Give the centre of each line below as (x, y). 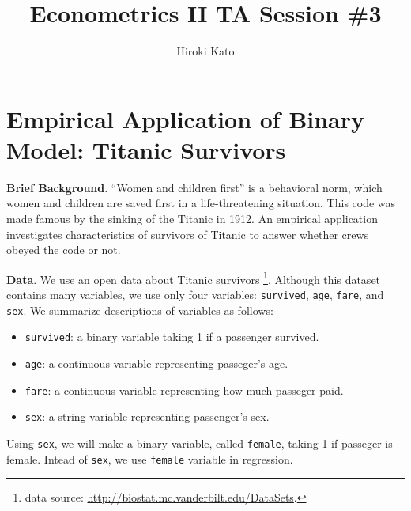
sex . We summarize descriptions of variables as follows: (140, 310)
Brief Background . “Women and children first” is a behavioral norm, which (194, 187)
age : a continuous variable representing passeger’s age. (156, 363)
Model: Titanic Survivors (146, 149)
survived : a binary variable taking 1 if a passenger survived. (172, 337)
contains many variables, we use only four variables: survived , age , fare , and (195, 295)
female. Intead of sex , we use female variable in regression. (150, 458)
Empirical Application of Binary (186, 118)
